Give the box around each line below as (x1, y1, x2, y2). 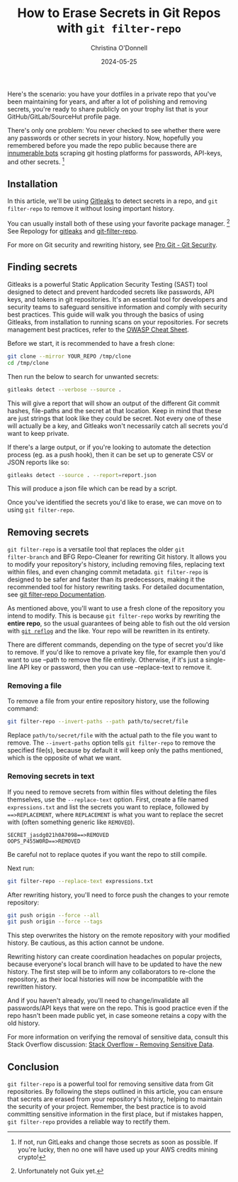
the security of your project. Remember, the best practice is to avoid (7, 1102, 207, 1111)
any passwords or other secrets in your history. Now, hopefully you (7, 133, 203, 142)
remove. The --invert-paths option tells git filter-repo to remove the (7, 738, 216, 747)
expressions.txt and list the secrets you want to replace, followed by (7, 802, 209, 811)
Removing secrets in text (7, 772, 95, 782)
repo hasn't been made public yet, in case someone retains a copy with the (7, 1012, 227, 1020)
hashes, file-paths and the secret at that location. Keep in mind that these (7, 406, 222, 415)
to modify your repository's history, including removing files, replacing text (7, 560, 225, 569)
